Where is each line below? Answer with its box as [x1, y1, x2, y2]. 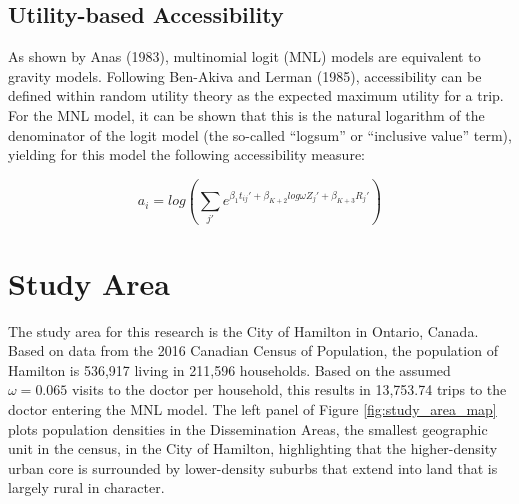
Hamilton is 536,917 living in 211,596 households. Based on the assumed [8, 359, 451, 380]
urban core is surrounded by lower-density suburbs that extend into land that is [8, 457, 498, 478]
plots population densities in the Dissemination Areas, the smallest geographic [8, 418, 488, 439]
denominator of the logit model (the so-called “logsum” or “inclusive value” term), [8, 124, 512, 145]
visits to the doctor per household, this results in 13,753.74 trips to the [71, 379, 507, 400]
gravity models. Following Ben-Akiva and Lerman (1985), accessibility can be [8, 65, 482, 86]
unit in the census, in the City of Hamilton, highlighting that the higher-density [8, 438, 498, 459]
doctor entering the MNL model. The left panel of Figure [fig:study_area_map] [8, 398, 497, 419]
